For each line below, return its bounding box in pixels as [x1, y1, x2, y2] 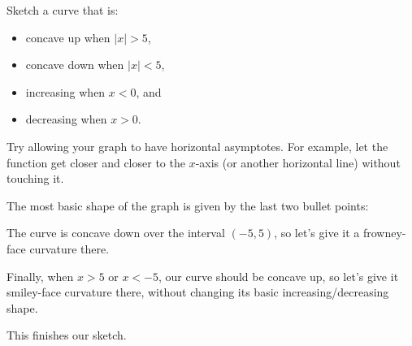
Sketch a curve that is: [7, 2, 119, 18]
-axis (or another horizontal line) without [195, 154, 401, 171]
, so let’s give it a [274, 224, 360, 241]
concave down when [25, 56, 124, 73]
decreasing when [25, 110, 107, 128]
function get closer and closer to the [7, 154, 185, 171]
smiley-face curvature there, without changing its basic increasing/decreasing [7, 283, 389, 301]
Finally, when [7, 267, 74, 284]
